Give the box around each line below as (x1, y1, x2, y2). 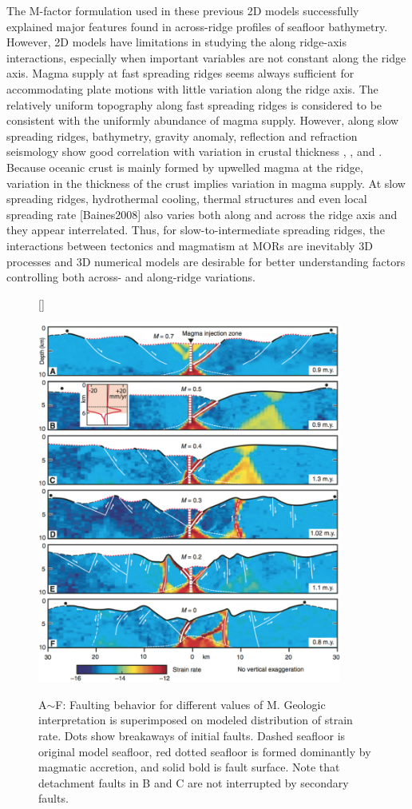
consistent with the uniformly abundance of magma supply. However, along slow (6, 112, 399, 129)
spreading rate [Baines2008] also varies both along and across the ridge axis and (6, 205, 398, 222)
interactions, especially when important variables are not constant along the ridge (6, 49, 406, 66)
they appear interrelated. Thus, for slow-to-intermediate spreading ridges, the (6, 221, 385, 238)
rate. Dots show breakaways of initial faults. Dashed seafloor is (38, 727, 346, 744)
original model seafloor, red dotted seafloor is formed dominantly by (38, 743, 371, 759)
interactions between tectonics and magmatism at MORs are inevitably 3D (6, 237, 373, 253)
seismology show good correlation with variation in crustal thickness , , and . (6, 143, 382, 160)
